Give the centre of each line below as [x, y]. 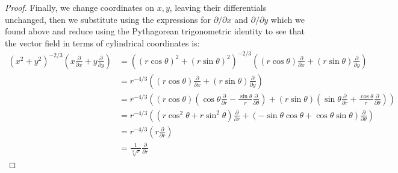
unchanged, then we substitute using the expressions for [108, 19]
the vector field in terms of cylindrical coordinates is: [102, 42]
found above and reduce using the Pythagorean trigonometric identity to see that [155, 31]
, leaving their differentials [218, 7]
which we [288, 19]
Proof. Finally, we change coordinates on [79, 7]
